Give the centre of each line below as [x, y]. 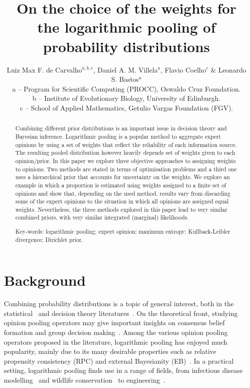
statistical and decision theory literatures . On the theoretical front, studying [121, 313]
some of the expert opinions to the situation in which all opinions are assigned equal [122, 201]
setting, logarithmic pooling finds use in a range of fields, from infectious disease [124, 370]
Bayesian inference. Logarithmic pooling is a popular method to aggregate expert [118, 136]
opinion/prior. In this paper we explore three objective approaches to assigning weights [125, 160]
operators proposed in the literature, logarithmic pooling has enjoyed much [116, 342]
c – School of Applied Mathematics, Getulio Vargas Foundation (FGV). [126, 107]
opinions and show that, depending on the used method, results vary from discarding [123, 193]
